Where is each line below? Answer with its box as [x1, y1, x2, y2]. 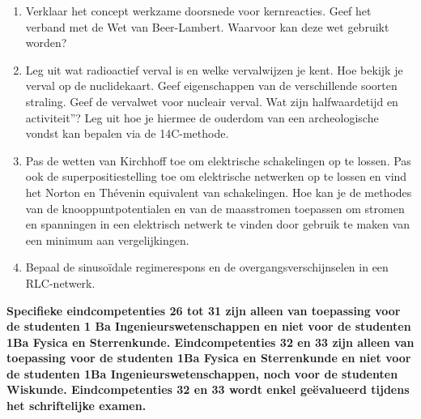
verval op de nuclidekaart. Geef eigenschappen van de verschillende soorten [25, 77, 398, 94]
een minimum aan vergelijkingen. [25, 231, 189, 248]
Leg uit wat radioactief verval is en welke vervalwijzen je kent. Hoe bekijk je [25, 61, 403, 78]
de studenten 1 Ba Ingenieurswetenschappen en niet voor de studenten [6, 318, 411, 335]
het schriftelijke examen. [6, 397, 147, 414]
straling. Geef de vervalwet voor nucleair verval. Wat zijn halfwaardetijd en [25, 92, 398, 109]
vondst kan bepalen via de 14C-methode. [25, 125, 229, 142]
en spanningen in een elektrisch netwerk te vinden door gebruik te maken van [25, 216, 410, 233]
